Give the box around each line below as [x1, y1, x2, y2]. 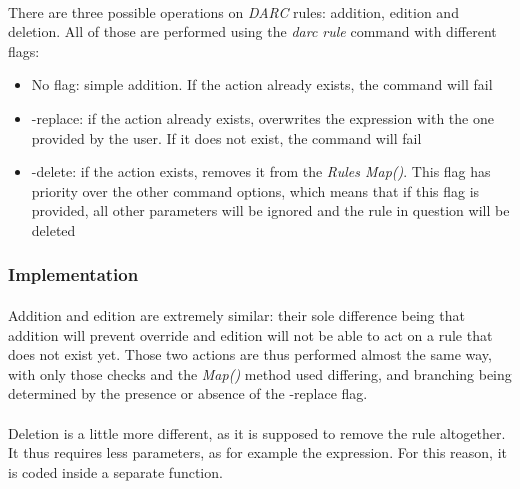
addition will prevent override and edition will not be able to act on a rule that [8, 324, 493, 345]
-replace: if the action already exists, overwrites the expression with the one [31, 107, 494, 128]
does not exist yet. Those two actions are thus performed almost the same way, [8, 344, 492, 365]
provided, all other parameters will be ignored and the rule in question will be [31, 200, 510, 221]
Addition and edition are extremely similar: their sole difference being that [8, 304, 465, 325]
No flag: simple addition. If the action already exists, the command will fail [31, 74, 493, 95]
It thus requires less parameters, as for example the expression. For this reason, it [8, 442, 508, 463]
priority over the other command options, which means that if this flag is [31, 180, 480, 201]
